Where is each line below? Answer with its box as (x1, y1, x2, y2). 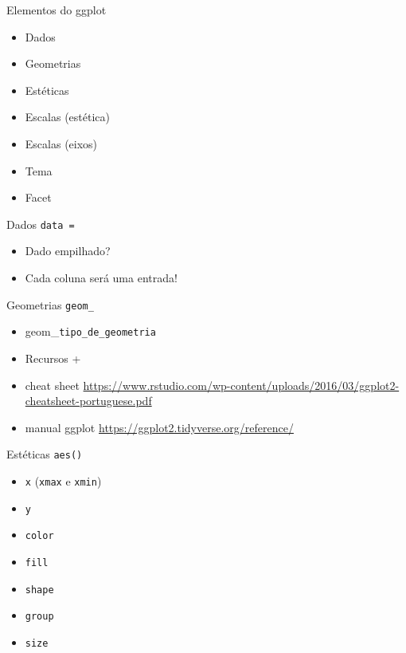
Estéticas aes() (6, 446, 83, 462)
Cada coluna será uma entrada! (25, 269, 178, 285)
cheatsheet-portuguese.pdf (25, 392, 152, 409)
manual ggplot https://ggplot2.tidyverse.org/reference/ (25, 419, 294, 435)
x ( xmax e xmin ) (25, 472, 102, 489)
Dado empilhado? (25, 242, 111, 259)
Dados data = (6, 215, 75, 232)
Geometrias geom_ (6, 296, 94, 313)
